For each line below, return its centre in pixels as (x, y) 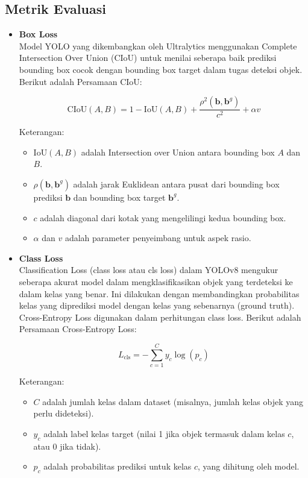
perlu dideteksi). (64, 413)
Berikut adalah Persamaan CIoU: (80, 81)
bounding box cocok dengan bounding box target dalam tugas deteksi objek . (161, 69)
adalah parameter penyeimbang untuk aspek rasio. (158, 238)
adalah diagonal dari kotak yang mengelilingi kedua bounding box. (163, 217)
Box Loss (38, 34)
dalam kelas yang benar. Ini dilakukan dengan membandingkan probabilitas (159, 293)
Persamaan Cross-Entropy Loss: (78, 329)
